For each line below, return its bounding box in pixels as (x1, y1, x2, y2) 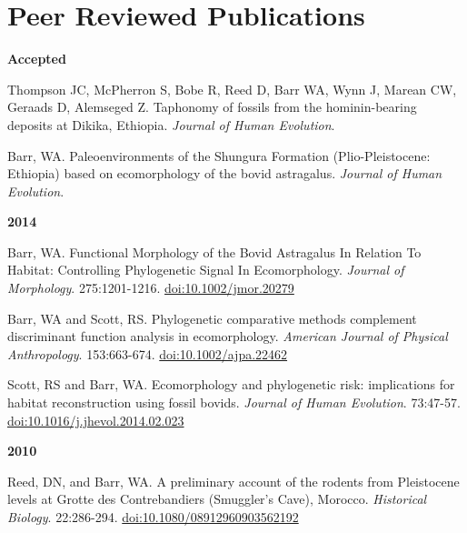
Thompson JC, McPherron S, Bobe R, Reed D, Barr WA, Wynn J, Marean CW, (7, 79, 457, 98)
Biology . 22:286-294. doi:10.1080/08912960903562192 (7, 508, 299, 526)
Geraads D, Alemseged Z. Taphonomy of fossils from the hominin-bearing (7, 97, 417, 116)
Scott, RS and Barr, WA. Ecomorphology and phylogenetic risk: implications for (7, 375, 455, 394)
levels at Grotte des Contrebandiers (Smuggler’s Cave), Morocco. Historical (7, 489, 427, 508)
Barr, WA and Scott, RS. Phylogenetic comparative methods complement (7, 308, 417, 327)
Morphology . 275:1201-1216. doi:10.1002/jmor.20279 (7, 278, 294, 297)
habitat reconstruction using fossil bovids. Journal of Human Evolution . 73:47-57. (7, 393, 461, 412)
